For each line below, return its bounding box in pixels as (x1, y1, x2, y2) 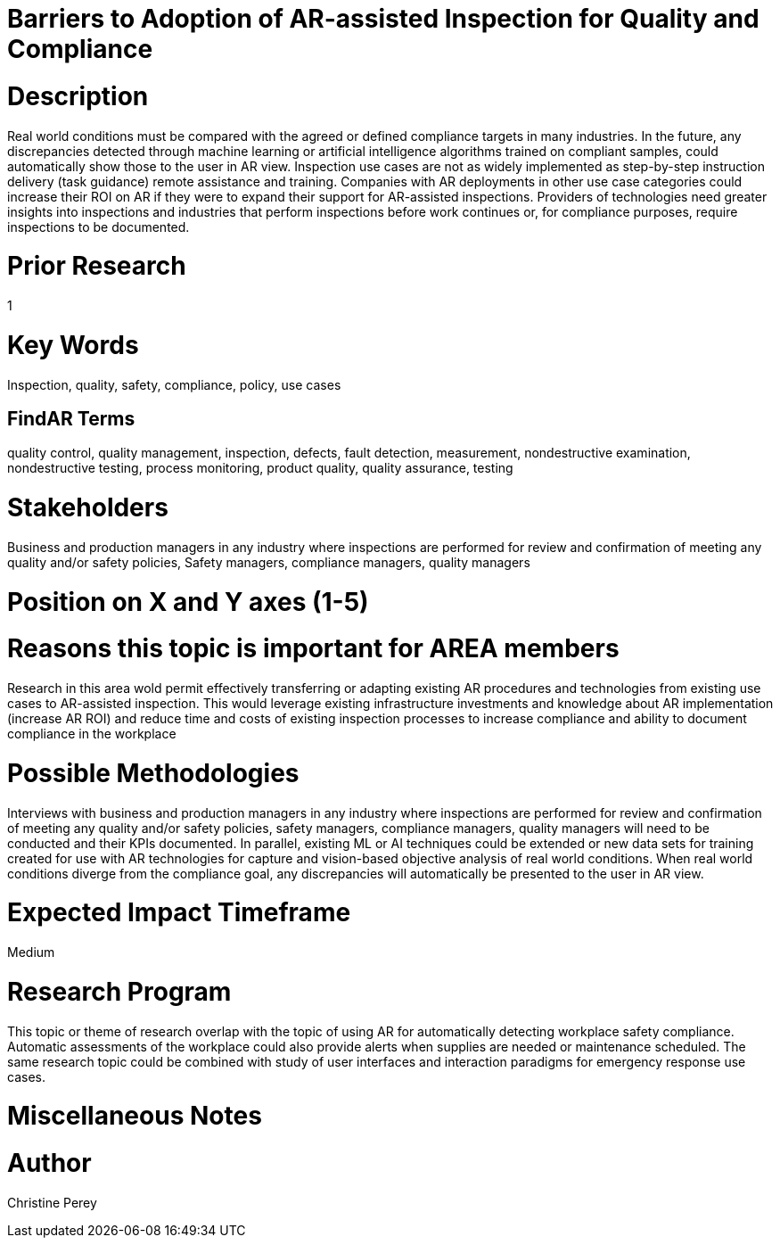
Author (7, 1148, 92, 1179)
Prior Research (7, 251, 186, 282)
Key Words (7, 329, 139, 360)
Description (7, 80, 149, 111)
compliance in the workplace (7, 726, 177, 742)
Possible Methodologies (7, 757, 300, 788)
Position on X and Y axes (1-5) (7, 586, 369, 617)
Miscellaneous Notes (7, 1101, 262, 1132)
